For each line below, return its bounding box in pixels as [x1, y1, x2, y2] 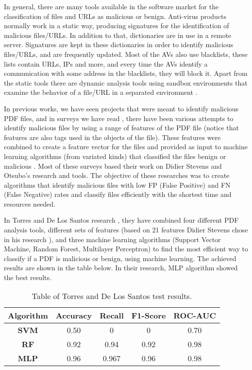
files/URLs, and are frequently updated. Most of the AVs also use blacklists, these [4, 49, 248, 59]
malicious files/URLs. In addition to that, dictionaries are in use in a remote [4, 30, 232, 40]
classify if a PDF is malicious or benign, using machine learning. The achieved [4, 253, 236, 263]
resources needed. [4, 198, 55, 209]
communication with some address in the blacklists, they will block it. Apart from [4, 68, 248, 78]
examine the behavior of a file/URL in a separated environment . [4, 87, 198, 97]
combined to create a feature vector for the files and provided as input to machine [4, 141, 248, 152]
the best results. [4, 272, 51, 282]
